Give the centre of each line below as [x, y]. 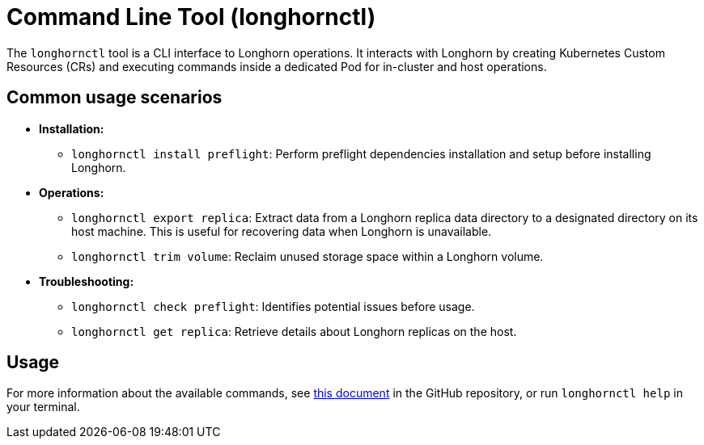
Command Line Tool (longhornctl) [191, 17]
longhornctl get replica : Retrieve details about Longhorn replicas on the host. [294, 331]
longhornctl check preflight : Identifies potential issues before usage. [273, 306]
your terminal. [43, 407]
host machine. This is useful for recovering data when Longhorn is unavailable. [282, 231]
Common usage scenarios [115, 98]
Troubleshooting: [87, 281]
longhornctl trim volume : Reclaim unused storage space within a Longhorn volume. [307, 256]
